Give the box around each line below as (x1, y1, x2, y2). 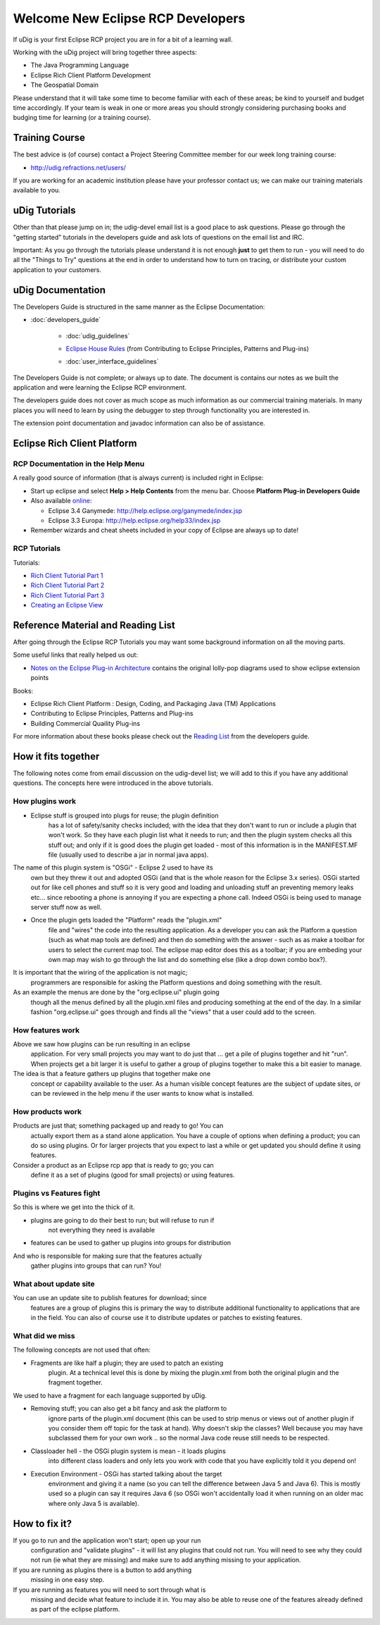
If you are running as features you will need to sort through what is (13, 1586, 206, 1594)
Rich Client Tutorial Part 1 (30, 571, 103, 579)
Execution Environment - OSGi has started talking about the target (30, 1469, 222, 1478)
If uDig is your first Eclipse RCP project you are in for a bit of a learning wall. (13, 35, 233, 44)
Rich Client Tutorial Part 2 (30, 581, 105, 590)
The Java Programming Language (30, 61, 129, 70)
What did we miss (13, 1330, 75, 1340)
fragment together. (48, 1378, 103, 1387)
